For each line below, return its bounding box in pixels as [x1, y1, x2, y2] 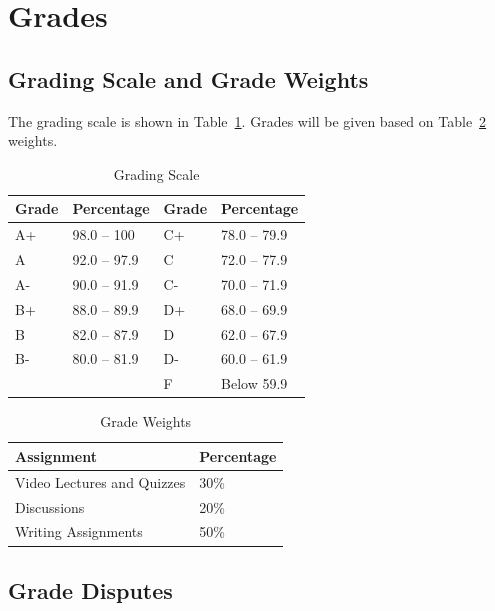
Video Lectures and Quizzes [15, 471, 186, 492]
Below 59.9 [221, 373, 288, 394]
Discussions [15, 496, 85, 517]
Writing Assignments [15, 521, 143, 542]
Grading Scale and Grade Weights [8, 63, 369, 94]
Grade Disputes [8, 574, 173, 605]
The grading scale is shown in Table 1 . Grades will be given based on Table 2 [8, 110, 487, 131]
